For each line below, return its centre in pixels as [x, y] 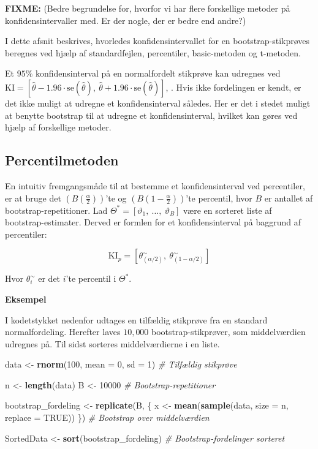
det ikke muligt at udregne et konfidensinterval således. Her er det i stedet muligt [158, 103]
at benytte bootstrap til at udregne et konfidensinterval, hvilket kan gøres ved [151, 115]
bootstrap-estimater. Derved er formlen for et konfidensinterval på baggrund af [153, 222]
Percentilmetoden [62, 160]
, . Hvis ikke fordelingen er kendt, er [233, 87]
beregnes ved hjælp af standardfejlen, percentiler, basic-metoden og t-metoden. [153, 52]
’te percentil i [91, 278]
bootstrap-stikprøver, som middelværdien [229, 332]
